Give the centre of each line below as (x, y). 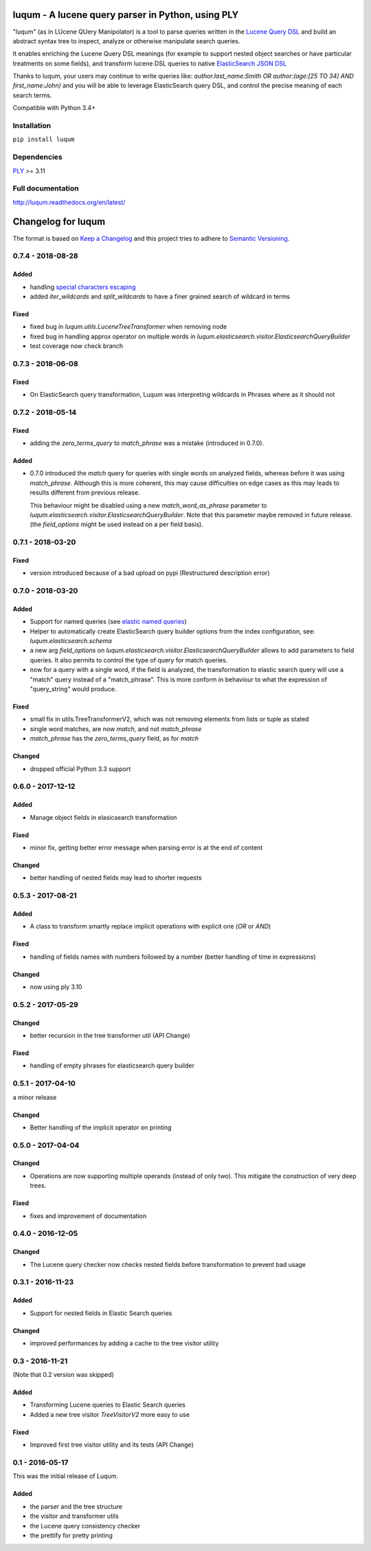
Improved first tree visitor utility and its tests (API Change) (112, 1445)
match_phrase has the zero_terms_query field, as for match (114, 739)
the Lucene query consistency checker (85, 1526)
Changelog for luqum (59, 222)
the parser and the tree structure (76, 1506)
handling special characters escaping (83, 287)
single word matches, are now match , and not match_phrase (116, 728)
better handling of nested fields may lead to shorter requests (116, 878)
